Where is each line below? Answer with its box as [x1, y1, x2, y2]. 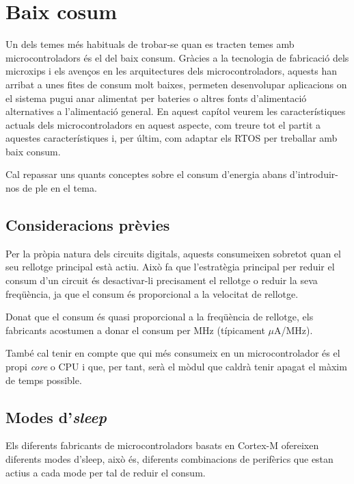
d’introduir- [290, 167, 338, 181]
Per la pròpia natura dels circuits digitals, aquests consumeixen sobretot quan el [5, 246, 341, 260]
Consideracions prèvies [5, 214, 170, 235]
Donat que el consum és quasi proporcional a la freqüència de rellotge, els [5, 309, 314, 324]
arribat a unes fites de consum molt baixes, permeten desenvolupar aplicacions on [5, 77, 347, 91]
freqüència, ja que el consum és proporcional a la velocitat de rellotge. [5, 286, 299, 301]
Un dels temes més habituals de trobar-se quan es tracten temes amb [5, 37, 295, 51]
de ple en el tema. [22, 181, 97, 195]
